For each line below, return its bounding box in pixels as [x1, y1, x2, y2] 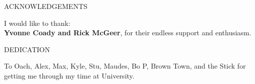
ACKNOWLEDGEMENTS [4, 1, 87, 11]
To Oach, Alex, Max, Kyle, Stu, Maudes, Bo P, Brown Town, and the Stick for [4, 61, 246, 71]
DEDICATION [4, 44, 50, 54]
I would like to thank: [4, 17, 70, 28]
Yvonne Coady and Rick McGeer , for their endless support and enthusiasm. [4, 27, 251, 38]
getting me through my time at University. [4, 70, 134, 81]
